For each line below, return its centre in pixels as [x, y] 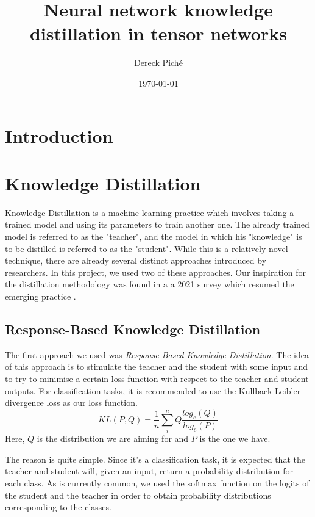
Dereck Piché [158, 63]
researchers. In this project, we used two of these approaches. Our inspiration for [155, 272]
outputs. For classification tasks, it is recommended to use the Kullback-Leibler [153, 390]
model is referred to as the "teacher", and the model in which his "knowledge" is [154, 236]
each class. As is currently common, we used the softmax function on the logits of [157, 483]
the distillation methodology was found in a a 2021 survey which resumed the [150, 284]
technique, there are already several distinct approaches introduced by [136, 260]
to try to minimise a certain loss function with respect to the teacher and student [157, 378]
